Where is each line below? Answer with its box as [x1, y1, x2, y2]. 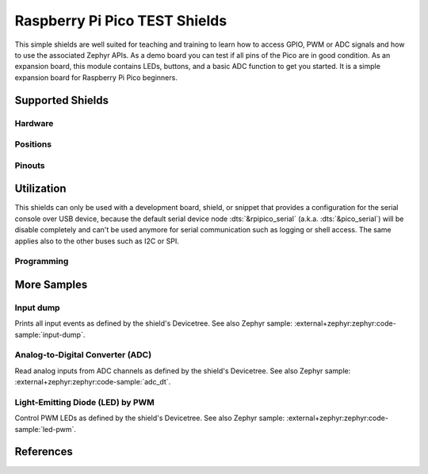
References [14, 445, 73, 459]
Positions [14, 139, 52, 150]
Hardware [14, 117, 54, 128]
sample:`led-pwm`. [14, 424, 77, 434]
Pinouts [14, 159, 45, 170]
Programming [14, 256, 69, 267]
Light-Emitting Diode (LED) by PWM [14, 396, 155, 407]
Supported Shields [14, 94, 109, 107]
